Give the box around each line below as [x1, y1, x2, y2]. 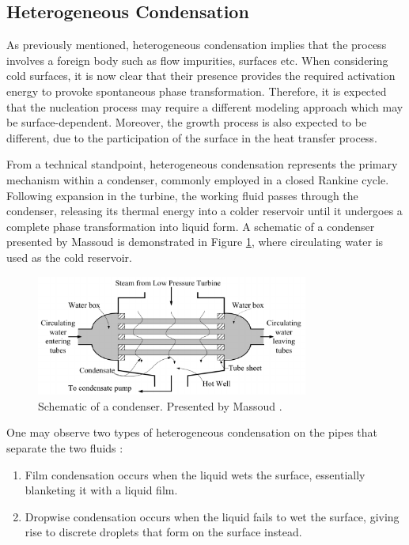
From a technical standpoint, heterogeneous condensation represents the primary [6, 156, 398, 172]
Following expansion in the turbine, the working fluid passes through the [6, 187, 358, 203]
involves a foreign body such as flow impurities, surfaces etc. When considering [6, 51, 388, 68]
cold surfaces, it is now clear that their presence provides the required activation [6, 67, 396, 84]
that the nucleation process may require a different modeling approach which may [6, 98, 403, 115]
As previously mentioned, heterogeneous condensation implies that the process [6, 36, 387, 53]
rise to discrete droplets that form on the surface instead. [25, 524, 302, 540]
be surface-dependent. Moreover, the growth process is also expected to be [6, 114, 367, 131]
